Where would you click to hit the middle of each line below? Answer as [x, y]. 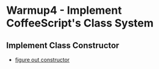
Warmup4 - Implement [64, 10]
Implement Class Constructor [63, 45]
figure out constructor [42, 60]
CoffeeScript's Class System [80, 23]
